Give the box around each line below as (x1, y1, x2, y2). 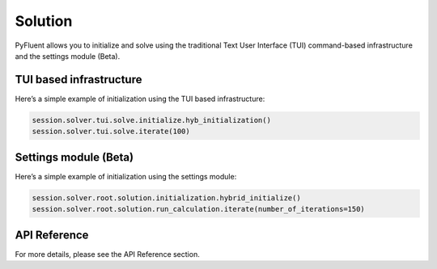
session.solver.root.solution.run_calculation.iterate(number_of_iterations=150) (32, 204, 366, 214)
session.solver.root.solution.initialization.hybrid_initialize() (32, 193, 301, 202)
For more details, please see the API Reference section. (15, 249, 200, 258)
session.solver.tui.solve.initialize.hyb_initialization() (32, 116, 271, 124)
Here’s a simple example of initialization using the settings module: (15, 171, 237, 181)
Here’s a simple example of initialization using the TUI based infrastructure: (15, 94, 265, 103)
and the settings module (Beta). (15, 51, 121, 61)
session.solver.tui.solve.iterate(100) (32, 127, 190, 137)
